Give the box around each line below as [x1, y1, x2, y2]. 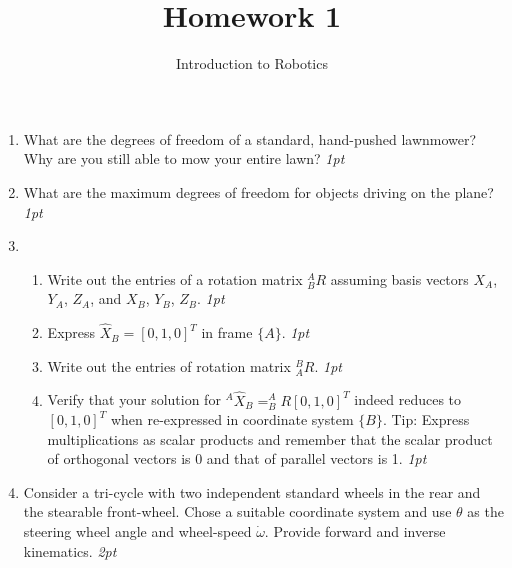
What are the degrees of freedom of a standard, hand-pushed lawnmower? [23, 128, 477, 149]
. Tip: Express [382, 409, 470, 430]
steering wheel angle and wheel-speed [23, 521, 252, 542]
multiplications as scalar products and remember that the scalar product [47, 428, 493, 449]
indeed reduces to [354, 389, 461, 410]
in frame [201, 322, 253, 343]
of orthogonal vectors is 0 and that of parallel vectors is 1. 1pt [47, 448, 427, 469]
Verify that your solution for [47, 389, 221, 410]
